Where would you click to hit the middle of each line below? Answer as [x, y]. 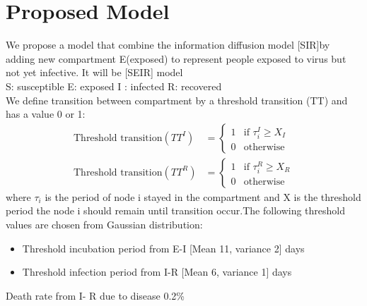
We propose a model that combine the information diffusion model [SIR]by [168, 45]
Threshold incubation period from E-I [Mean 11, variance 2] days [163, 248]
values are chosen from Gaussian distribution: [104, 224]
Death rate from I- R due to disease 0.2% [95, 295]
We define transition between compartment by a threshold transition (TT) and [177, 100]
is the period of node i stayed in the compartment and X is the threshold [203, 196]
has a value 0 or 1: [46, 114]
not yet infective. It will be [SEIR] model [94, 72]
